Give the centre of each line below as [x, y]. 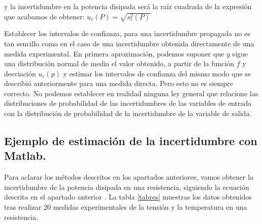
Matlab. [25, 156]
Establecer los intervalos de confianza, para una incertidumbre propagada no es [127, 33]
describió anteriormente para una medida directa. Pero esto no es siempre [119, 83]
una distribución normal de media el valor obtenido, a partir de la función [119, 63]
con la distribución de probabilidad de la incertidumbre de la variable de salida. [128, 113]
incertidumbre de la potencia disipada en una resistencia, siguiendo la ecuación [127, 187]
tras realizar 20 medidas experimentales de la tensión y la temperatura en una [126, 207]
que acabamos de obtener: [44, 16]
